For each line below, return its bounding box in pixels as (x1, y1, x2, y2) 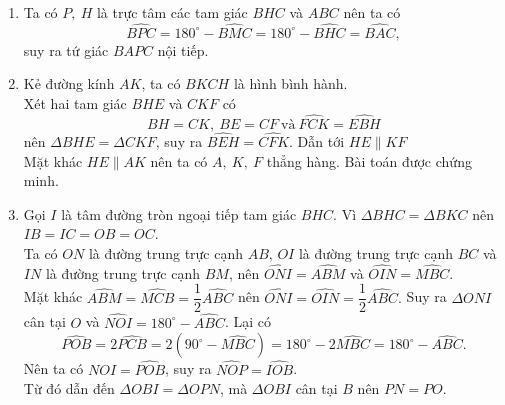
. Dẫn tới (289, 131, 345, 152)
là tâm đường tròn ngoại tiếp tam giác (61, 203, 297, 224)
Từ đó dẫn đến (23, 378, 115, 399)
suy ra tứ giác (23, 39, 109, 60)
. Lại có (224, 311, 272, 332)
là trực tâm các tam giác (96, 2, 248, 22)
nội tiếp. (157, 39, 209, 60)
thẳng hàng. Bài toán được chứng (266, 150, 472, 171)
